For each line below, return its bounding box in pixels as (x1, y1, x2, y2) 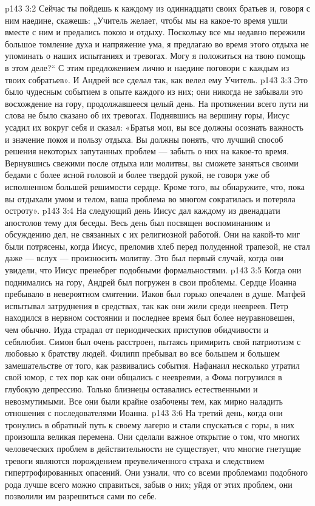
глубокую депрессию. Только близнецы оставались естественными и (5, 383, 258, 395)
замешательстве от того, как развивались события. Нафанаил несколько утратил (5, 358, 300, 371)
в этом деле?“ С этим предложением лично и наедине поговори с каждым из (5, 61, 290, 74)
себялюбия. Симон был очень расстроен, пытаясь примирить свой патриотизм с (5, 335, 301, 347)
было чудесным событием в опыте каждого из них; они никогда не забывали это (5, 85, 303, 98)
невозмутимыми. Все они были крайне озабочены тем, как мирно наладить (5, 394, 283, 407)
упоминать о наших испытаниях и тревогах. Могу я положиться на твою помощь (5, 49, 306, 62)
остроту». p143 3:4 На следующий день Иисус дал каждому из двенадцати (5, 204, 280, 217)
